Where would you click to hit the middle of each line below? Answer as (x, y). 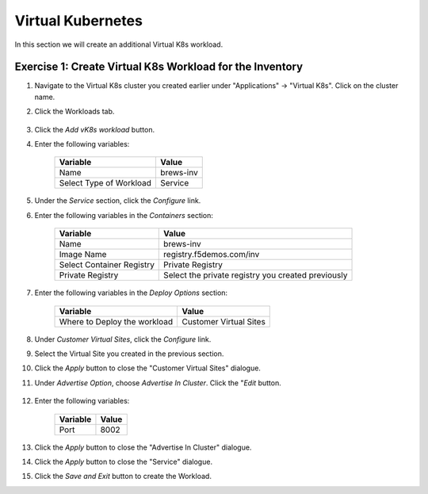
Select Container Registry (107, 265)
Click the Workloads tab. (75, 112)
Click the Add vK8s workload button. (94, 129)
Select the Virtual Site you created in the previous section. (129, 354)
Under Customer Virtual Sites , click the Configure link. (123, 339)
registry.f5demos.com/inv (212, 255)
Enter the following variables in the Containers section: (124, 215)
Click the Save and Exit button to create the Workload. (123, 477)
